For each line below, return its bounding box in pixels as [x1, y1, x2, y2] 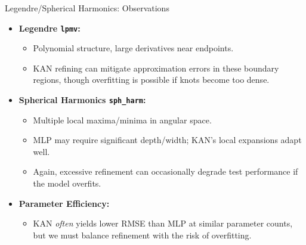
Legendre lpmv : [18, 21, 81, 34]
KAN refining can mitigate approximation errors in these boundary [33, 61, 279, 74]
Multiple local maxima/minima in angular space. [33, 113, 212, 126]
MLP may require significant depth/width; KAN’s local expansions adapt [33, 134, 302, 146]
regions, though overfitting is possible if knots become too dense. [33, 73, 270, 86]
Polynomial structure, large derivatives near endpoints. [33, 42, 234, 54]
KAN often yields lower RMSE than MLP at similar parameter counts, [33, 217, 293, 230]
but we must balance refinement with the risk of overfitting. [33, 228, 252, 241]
